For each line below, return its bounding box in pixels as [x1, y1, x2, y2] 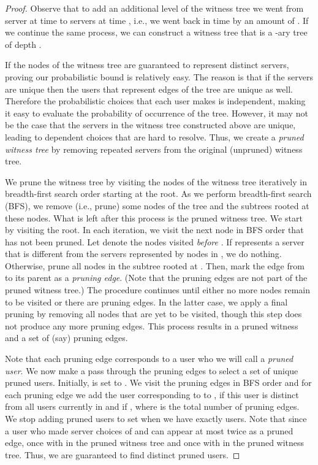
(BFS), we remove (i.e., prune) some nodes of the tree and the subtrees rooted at [5, 199, 309, 212]
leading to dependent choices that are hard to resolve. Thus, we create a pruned [5, 130, 304, 143]
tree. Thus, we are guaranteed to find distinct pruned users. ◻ [5, 448, 240, 461]
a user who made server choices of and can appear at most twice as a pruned [5, 424, 293, 437]
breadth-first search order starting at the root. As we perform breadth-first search [5, 187, 312, 200]
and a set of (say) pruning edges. [5, 331, 128, 344]
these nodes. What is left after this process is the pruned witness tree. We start [5, 211, 303, 224]
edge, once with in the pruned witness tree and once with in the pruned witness [5, 436, 305, 449]
